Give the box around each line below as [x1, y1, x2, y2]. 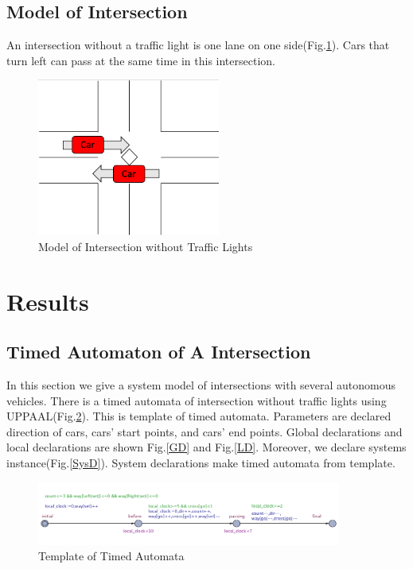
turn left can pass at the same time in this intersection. [6, 52, 275, 68]
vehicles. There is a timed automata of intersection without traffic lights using [6, 392, 387, 408]
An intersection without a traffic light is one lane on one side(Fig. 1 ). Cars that [6, 37, 390, 53]
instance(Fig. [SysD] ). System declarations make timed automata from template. [6, 455, 395, 471]
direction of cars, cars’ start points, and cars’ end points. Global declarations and [6, 423, 403, 439]
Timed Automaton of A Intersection [6, 339, 311, 364]
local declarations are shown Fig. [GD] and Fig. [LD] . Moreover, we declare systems [6, 439, 407, 455]
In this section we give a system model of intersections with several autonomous [6, 377, 396, 393]
